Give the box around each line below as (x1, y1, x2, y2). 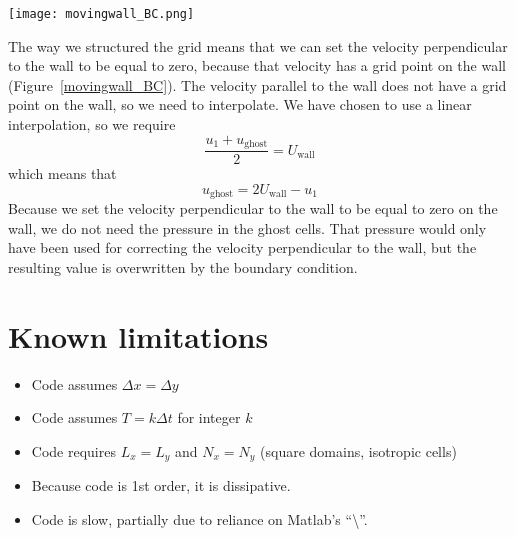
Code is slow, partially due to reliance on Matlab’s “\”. (31, 508, 368, 529)
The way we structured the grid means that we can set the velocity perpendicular (8, 35, 508, 56)
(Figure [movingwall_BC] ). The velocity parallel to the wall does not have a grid (8, 74, 507, 95)
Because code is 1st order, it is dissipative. (31, 475, 291, 496)
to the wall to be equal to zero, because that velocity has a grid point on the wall (8, 55, 506, 76)
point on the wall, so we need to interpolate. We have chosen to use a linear (8, 94, 472, 115)
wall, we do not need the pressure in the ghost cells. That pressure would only (8, 217, 487, 238)
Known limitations (8, 315, 269, 356)
